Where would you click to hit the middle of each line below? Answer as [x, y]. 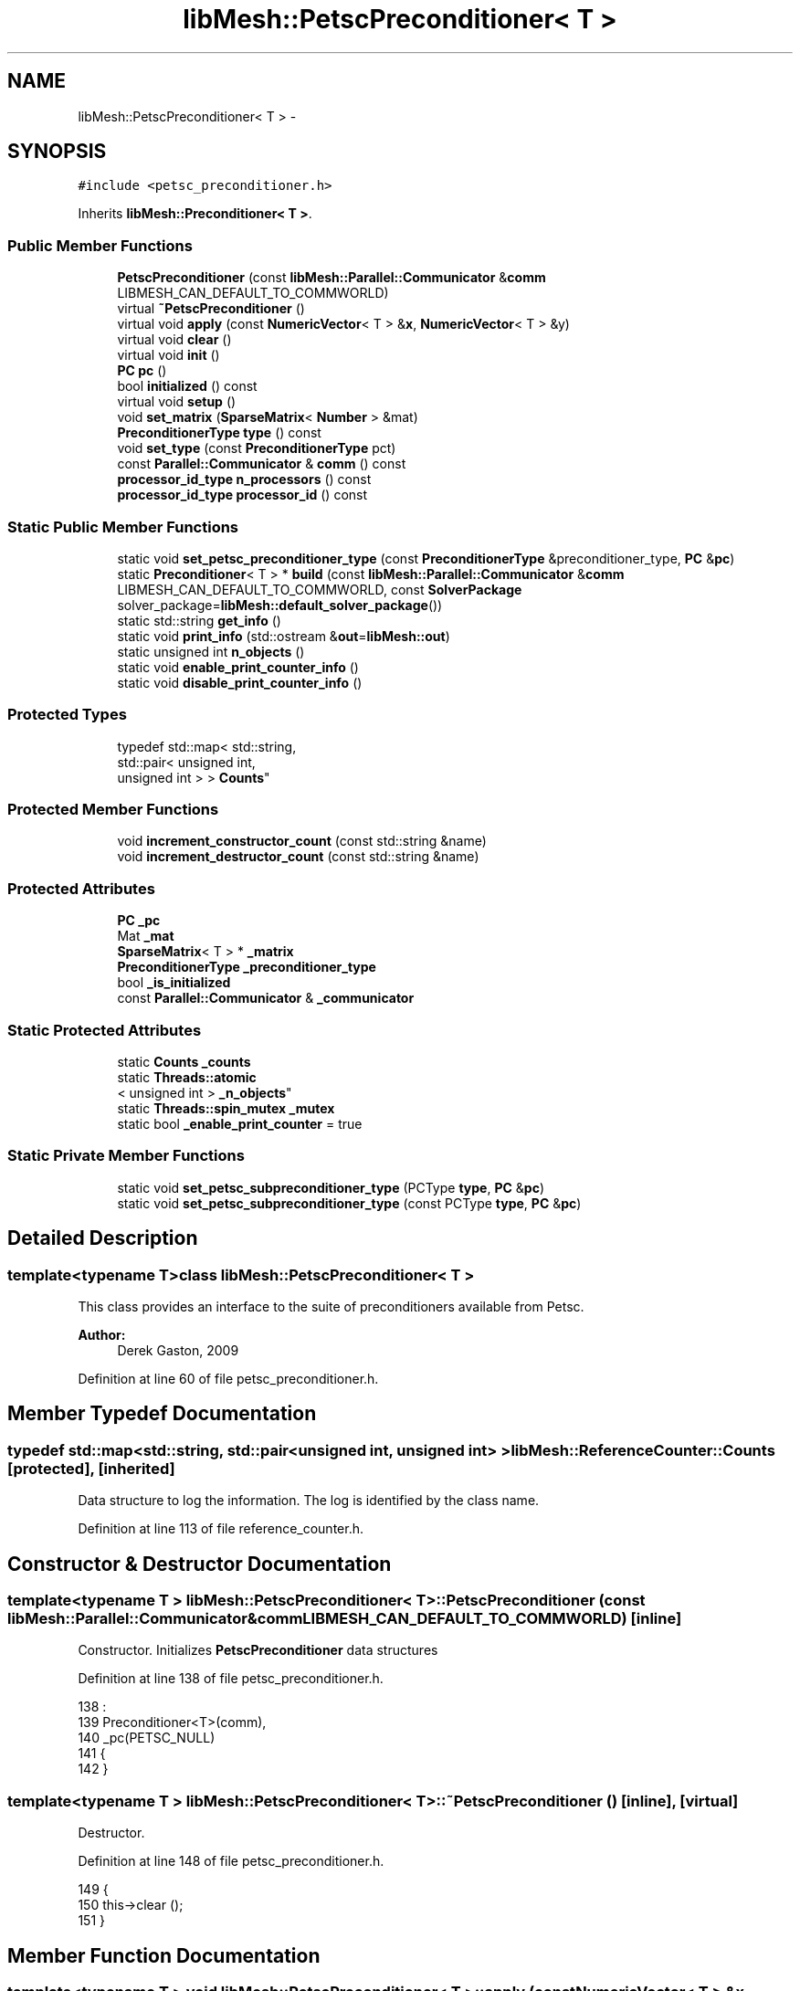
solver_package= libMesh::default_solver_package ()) [280, 605]
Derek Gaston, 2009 [178, 1350]
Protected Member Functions [113, 810]
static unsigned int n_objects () [211, 651]
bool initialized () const [187, 386]
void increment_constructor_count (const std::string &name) [302, 841]
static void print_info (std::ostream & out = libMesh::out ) [284, 636]
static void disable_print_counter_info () [240, 682]
